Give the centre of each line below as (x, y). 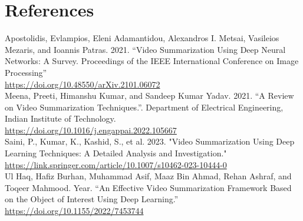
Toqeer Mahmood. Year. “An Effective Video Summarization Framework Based (148, 187)
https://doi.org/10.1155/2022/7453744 (74, 211)
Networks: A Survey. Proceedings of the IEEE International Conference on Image (152, 61)
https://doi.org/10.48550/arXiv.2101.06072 (83, 84)
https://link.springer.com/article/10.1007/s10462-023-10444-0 (116, 164)
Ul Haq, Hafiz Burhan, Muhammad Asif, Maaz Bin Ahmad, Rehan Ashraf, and (148, 176)
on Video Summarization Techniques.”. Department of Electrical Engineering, (144, 107)
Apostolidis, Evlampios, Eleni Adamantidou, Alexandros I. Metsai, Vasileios (142, 38)
